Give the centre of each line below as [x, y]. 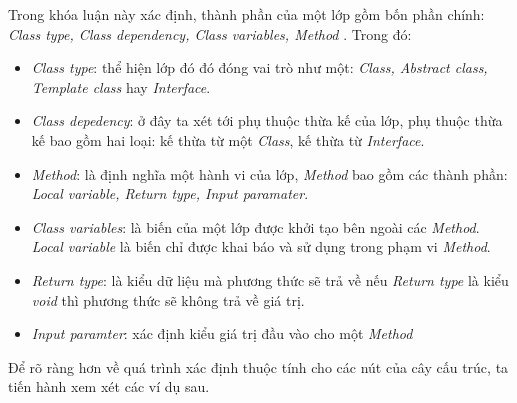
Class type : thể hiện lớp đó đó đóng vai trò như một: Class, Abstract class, [259, 67]
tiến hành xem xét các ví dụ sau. [109, 386]
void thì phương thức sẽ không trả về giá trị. [168, 299]
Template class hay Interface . [121, 86]
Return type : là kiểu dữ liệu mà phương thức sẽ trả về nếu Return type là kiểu [270, 279]
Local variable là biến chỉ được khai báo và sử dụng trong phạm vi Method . [261, 246]
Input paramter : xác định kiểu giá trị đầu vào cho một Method [222, 333]
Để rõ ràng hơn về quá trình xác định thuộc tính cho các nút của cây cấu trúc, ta [258, 366]
